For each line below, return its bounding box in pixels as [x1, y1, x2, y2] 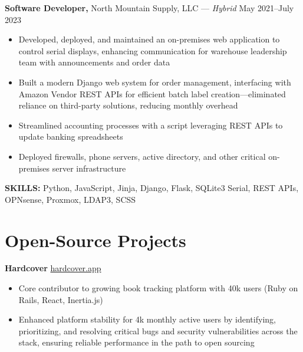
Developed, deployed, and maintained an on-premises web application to [18, 33, 280, 45]
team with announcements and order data [18, 56, 170, 68]
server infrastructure [52, 162, 126, 174]
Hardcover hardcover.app [5, 262, 101, 274]
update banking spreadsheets [18, 130, 123, 143]
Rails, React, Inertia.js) [18, 293, 103, 305]
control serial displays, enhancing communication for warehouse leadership [18, 44, 287, 57]
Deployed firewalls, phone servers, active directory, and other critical [18, 150, 266, 162]
